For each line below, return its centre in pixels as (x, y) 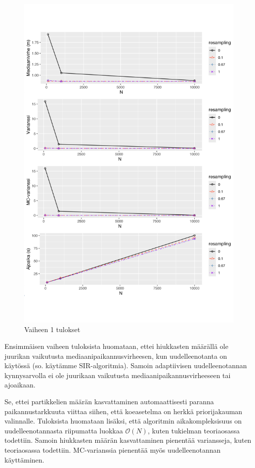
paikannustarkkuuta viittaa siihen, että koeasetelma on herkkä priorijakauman (124, 411)
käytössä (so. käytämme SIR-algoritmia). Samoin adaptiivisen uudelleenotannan (126, 365)
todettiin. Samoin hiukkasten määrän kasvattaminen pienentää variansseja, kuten (128, 440)
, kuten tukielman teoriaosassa (194, 430)
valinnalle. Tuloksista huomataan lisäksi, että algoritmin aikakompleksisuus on (123, 421)
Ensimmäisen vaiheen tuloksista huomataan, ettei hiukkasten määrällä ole (116, 346)
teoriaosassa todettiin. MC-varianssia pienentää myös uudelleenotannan (113, 450)
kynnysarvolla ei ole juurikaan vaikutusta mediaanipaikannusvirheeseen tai (118, 375)
